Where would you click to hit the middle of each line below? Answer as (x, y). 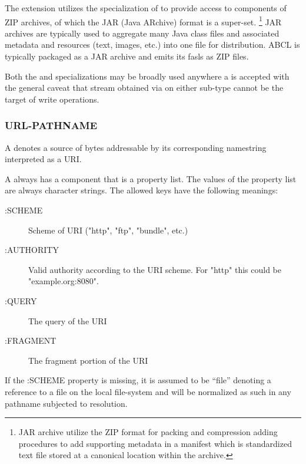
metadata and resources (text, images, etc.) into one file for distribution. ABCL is (152, 45)
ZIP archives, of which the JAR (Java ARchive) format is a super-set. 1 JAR (143, 21)
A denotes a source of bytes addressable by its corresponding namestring (136, 147)
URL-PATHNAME (51, 125)
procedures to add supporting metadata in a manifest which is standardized (155, 443)
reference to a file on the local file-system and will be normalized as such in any (148, 391)
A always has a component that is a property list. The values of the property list (151, 178)
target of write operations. (52, 99)
